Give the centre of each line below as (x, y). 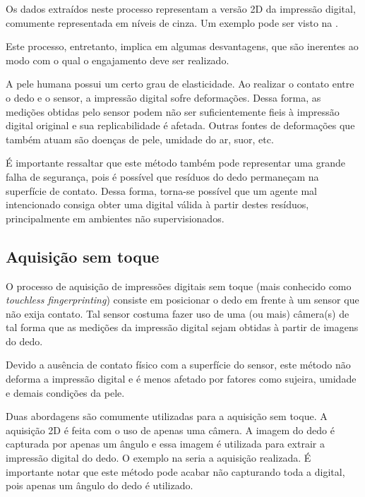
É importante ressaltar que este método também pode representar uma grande (176, 163)
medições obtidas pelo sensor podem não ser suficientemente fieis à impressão (173, 111)
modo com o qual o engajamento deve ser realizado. (118, 60)
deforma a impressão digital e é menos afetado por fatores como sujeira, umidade (181, 379)
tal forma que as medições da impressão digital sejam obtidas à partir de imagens (182, 327)
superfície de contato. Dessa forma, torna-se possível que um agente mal (161, 190)
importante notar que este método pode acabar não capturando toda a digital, (175, 471)
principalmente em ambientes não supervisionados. (115, 218)
